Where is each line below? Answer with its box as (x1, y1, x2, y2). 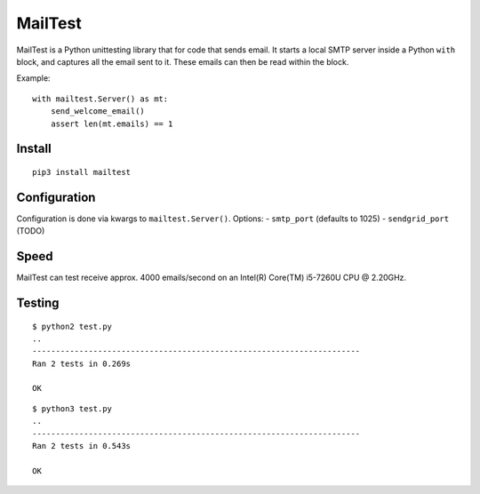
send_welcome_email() (50, 107, 146, 116)
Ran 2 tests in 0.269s (32, 358, 132, 369)
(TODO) (16, 226, 45, 236)
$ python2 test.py (32, 321, 113, 331)
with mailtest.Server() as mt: (32, 93, 169, 104)
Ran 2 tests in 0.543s (32, 441, 132, 451)
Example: (16, 73, 51, 84)
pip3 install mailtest (32, 167, 132, 177)
